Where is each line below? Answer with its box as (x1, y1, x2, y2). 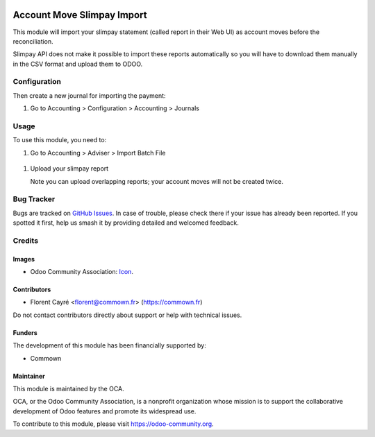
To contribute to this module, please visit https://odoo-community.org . (12, 420, 215, 428)
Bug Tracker (12, 194, 56, 204)
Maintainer (12, 372, 45, 380)
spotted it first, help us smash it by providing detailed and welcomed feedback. (12, 218, 239, 227)
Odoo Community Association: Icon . (30, 268, 133, 276)
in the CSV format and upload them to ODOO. (12, 60, 143, 68)
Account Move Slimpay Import (12, 9, 147, 21)
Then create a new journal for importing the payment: (12, 91, 166, 100)
